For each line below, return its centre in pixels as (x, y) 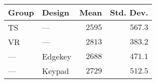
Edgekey (57, 56)
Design (56, 12)
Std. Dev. (129, 12)
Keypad (55, 71)
